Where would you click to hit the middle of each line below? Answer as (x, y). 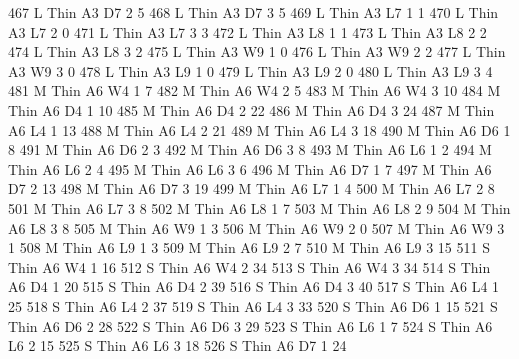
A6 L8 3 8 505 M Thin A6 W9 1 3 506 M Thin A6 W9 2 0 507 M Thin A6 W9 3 (256, 227)
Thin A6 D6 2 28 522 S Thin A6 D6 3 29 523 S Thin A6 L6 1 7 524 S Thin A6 (250, 325)
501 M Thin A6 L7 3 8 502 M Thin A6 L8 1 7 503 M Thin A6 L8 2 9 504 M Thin (259, 207)
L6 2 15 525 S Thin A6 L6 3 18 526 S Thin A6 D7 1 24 (177, 345)
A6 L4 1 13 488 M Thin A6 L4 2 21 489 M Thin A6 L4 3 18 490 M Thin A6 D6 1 (259, 129)
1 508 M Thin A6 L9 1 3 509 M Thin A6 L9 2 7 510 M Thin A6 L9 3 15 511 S (249, 247)
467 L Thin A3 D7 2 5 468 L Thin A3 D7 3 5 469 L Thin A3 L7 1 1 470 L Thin (253, 12)
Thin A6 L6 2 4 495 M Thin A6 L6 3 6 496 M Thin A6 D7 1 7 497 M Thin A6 (250, 168)
